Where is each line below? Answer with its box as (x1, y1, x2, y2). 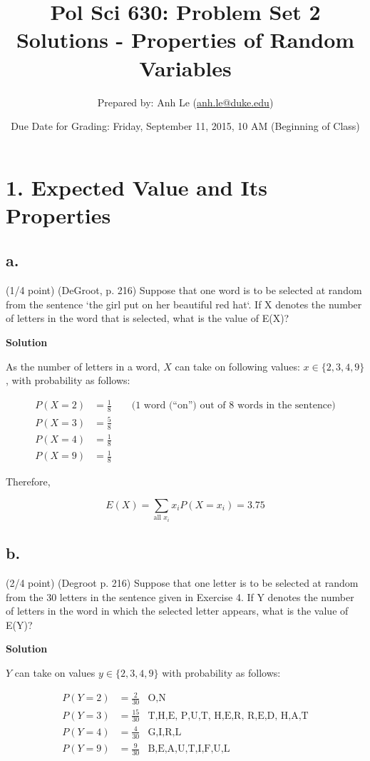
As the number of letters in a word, (6, 358, 160, 373)
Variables (139, 53, 232, 82)
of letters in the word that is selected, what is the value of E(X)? (6, 311, 289, 326)
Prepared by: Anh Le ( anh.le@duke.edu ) (97, 94, 274, 109)
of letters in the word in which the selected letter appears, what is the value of (6, 603, 349, 618)
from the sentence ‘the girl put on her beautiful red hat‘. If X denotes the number (6, 296, 362, 311)
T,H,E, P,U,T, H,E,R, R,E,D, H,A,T (148, 710, 309, 721)
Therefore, (6, 474, 51, 489)
